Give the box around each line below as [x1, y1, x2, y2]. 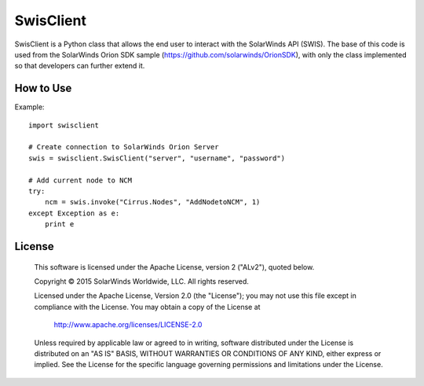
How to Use [14, 82, 72, 95]
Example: [14, 102, 45, 112]
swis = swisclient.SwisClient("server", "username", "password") [28, 153, 286, 163]
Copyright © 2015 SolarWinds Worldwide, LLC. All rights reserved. [34, 276, 249, 286]
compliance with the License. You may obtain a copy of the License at [34, 302, 261, 311]
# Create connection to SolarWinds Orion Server [28, 142, 219, 152]
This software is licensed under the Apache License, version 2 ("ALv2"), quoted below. [34, 262, 315, 271]
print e [44, 220, 75, 229]
